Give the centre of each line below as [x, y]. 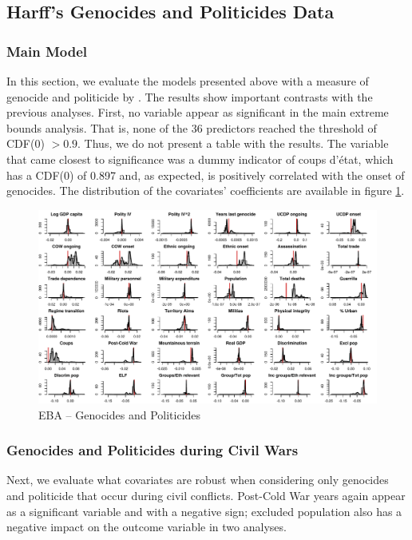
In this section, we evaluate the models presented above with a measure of [188, 81]
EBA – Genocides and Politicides [120, 414]
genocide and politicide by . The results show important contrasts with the [190, 96]
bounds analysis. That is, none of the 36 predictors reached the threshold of [192, 127]
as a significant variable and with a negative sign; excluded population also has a [204, 511]
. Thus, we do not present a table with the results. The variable [233, 143]
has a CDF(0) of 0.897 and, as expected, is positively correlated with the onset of [206, 175]
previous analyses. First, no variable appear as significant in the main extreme [198, 112]
